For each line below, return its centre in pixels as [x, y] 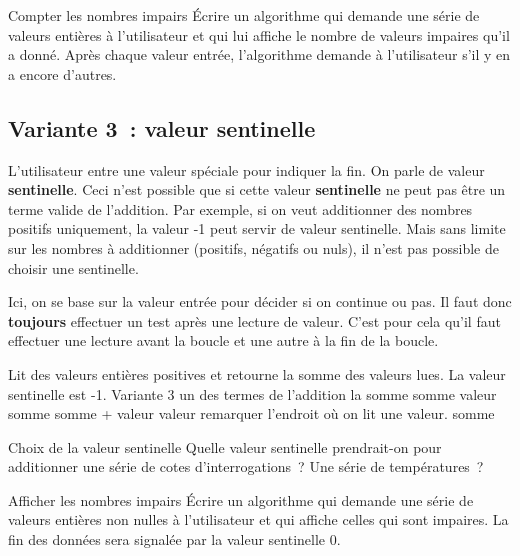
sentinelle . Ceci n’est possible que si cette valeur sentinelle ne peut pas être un [257, 189]
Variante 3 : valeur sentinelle [162, 127]
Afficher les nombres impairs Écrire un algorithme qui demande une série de [241, 499]
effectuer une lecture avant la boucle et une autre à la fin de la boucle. [223, 340]
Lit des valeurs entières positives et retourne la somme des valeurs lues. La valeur [257, 373]
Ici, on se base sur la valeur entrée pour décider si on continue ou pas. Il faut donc [260, 301]
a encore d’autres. [62, 73]
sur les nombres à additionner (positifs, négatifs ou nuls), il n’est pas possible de [253, 247]
